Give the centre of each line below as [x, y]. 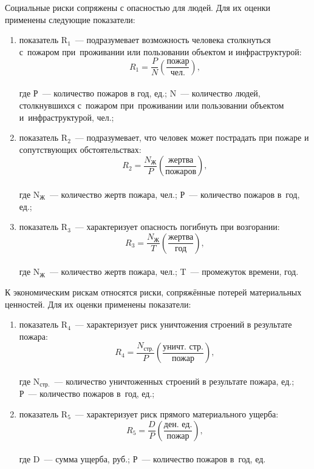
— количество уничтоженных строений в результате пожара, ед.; [174, 381]
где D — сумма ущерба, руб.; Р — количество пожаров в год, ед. [142, 459]
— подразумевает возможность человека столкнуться [173, 40]
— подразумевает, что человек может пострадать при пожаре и [192, 137]
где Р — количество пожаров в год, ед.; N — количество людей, [140, 93]
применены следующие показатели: [70, 19]
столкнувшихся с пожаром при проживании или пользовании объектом [152, 105]
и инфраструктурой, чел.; [67, 117]
